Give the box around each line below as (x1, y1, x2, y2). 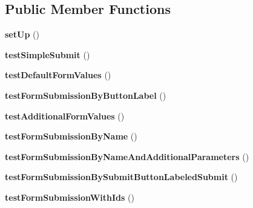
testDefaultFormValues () (5, 69, 111, 81)
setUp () (5, 28, 39, 41)
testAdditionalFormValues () (5, 109, 125, 122)
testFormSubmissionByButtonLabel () (5, 89, 166, 101)
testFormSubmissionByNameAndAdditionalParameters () (5, 150, 249, 163)
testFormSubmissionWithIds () (5, 190, 134, 203)
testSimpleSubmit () (5, 48, 90, 61)
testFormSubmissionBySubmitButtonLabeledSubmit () (5, 170, 238, 183)
